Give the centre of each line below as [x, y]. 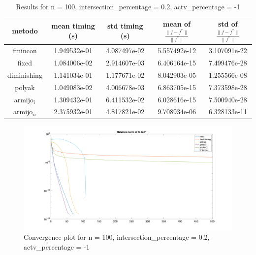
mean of [177, 23]
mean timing [73, 26]
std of [228, 23]
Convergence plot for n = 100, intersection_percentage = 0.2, [117, 237]
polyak [25, 87]
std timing [125, 26]
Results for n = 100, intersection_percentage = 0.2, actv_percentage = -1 [128, 6]
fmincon [25, 50]
